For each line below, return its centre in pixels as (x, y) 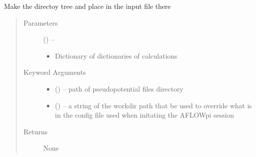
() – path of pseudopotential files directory (119, 88)
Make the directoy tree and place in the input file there (88, 6)
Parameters (40, 22)
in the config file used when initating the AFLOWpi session (145, 115)
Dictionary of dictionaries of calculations (116, 55)
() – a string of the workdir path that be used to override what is (153, 105)
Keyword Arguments (55, 72)
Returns (36, 131)
